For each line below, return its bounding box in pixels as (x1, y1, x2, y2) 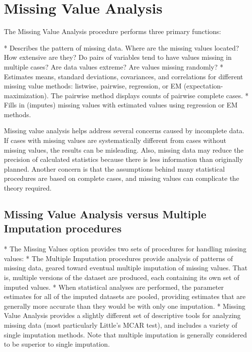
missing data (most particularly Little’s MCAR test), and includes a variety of (4, 319, 237, 330)
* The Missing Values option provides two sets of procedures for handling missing (4, 244, 247, 254)
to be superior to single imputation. (4, 339, 110, 349)
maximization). (4, 90, 49, 100)
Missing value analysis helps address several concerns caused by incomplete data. (4, 125, 245, 136)
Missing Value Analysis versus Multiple (4, 207, 206, 222)
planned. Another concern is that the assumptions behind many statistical (4, 163, 225, 174)
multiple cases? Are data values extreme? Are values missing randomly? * (4, 61, 223, 71)
